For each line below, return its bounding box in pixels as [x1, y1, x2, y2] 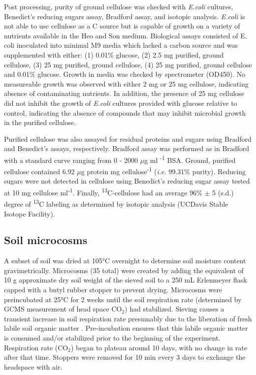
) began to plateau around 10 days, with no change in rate [70, 342, 247, 352]
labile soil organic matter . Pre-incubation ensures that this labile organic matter [4, 323, 248, 333]
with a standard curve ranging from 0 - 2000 [4, 155, 138, 165]
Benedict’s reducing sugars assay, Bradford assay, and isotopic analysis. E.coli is [4, 11, 245, 21]
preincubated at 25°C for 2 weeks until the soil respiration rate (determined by [4, 294, 242, 304]
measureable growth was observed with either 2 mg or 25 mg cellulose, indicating [4, 78, 249, 89]
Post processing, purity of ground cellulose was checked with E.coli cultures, [4, 1, 233, 11]
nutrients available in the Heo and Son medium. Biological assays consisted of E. [4, 30, 247, 40]
